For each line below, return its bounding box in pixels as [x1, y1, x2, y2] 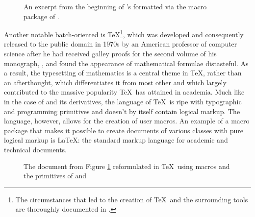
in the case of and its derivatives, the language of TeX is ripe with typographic [4, 96, 242, 106]
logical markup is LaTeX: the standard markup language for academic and [4, 135, 228, 145]
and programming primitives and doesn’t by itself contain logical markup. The [4, 106, 240, 116]
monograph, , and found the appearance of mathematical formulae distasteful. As [4, 58, 249, 68]
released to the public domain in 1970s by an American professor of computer [4, 39, 237, 49]
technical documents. [4, 144, 67, 154]
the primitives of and [24, 170, 87, 181]
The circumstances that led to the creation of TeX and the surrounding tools [15, 194, 248, 204]
